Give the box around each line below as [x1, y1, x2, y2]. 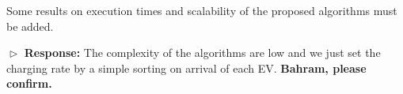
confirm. [6, 75, 52, 92]
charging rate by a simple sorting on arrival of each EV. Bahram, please [6, 59, 367, 76]
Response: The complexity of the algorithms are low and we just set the [24, 44, 381, 61]
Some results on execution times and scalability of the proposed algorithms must [6, 2, 397, 18]
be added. [6, 17, 54, 34]
